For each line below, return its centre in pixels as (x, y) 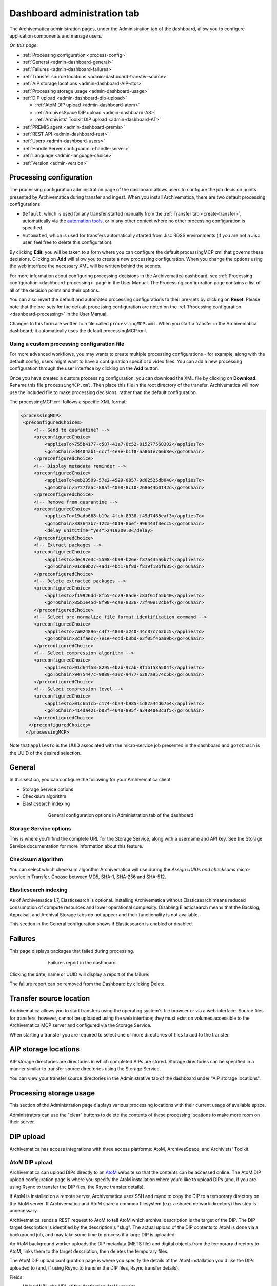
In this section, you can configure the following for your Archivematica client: (91, 780)
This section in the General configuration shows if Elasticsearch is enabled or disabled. (101, 924)
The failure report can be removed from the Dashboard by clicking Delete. (88, 984)
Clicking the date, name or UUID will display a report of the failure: (80, 974)
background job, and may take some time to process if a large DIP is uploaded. (93, 1235)
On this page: (24, 45)
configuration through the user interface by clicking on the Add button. (84, 368)
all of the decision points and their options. (55, 290)
